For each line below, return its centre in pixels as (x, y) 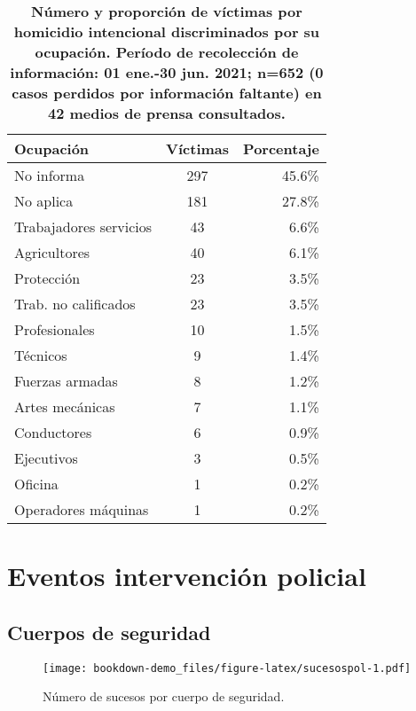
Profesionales (55, 329)
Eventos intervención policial (187, 576)
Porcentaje (281, 148)
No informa (50, 175)
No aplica (44, 201)
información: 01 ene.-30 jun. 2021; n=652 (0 (167, 72)
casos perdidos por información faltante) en (167, 93)
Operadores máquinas (82, 509)
